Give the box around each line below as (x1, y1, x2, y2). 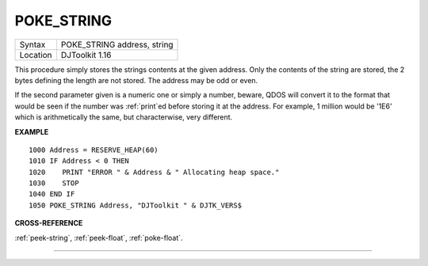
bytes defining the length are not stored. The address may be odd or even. (14, 75, 258, 85)
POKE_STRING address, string (60, 39, 174, 50)
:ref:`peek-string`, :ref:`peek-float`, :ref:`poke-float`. (14, 233, 183, 242)
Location (19, 49, 52, 60)
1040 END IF (29, 190, 75, 199)
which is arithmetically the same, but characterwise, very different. (14, 112, 233, 122)
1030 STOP (29, 179, 79, 188)
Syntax (19, 39, 46, 50)
